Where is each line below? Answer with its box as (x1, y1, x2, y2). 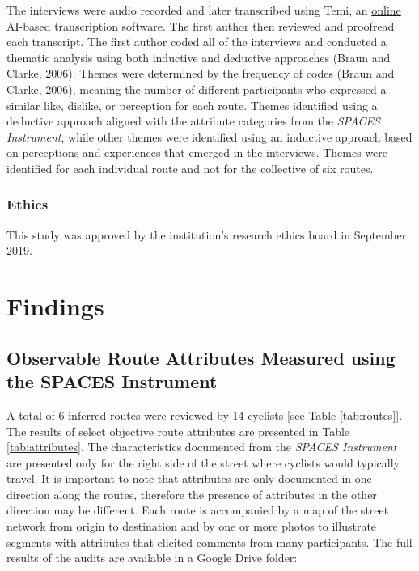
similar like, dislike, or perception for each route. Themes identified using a (6, 96, 378, 113)
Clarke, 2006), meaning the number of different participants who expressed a (6, 80, 387, 97)
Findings (6, 290, 104, 323)
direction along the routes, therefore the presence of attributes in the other (6, 485, 377, 502)
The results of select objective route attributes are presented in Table (6, 422, 350, 439)
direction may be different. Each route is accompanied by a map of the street (6, 501, 389, 518)
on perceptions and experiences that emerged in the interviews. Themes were (6, 144, 388, 161)
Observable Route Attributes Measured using (6, 345, 396, 370)
